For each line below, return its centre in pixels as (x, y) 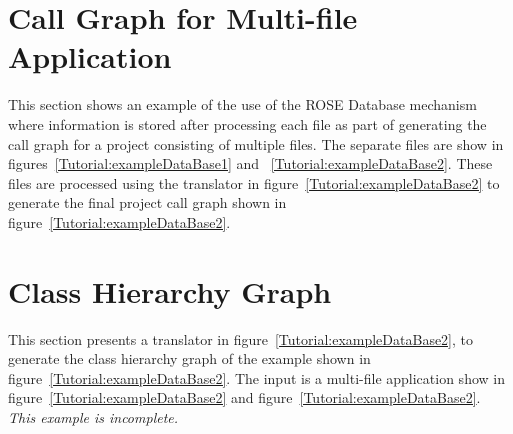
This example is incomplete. (93, 416)
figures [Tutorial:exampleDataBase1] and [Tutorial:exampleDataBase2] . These (250, 163)
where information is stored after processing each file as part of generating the (247, 123)
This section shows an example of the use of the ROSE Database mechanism (242, 104)
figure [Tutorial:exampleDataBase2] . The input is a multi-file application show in (256, 377)
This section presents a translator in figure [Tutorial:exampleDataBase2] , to (241, 338)
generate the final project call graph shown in (147, 202)
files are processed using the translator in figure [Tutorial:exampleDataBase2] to (254, 182)
